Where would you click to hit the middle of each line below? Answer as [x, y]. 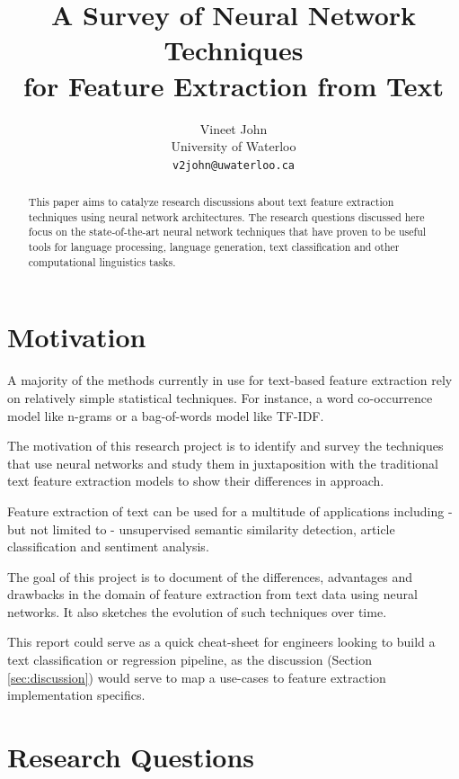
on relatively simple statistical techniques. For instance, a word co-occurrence [220, 397]
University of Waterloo [234, 146]
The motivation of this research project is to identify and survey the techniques [225, 446]
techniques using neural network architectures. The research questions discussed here [226, 216]
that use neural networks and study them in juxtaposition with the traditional [223, 463]
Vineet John [234, 128]
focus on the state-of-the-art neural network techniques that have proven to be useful [227, 232]
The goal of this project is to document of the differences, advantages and [210, 576]
